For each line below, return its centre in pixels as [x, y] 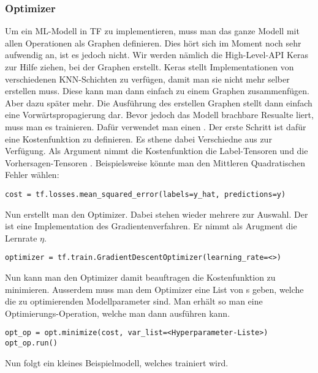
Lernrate [21, 238]
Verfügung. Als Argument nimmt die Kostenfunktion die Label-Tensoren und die [157, 151]
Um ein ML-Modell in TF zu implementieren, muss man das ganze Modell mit [152, 31]
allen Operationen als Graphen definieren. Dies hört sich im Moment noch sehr [153, 42]
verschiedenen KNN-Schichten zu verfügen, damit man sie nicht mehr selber [147, 79]
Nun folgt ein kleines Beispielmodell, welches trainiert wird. [117, 362]
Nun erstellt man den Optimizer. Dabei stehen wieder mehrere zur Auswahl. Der [157, 214]
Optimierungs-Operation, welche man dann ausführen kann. [118, 313]
